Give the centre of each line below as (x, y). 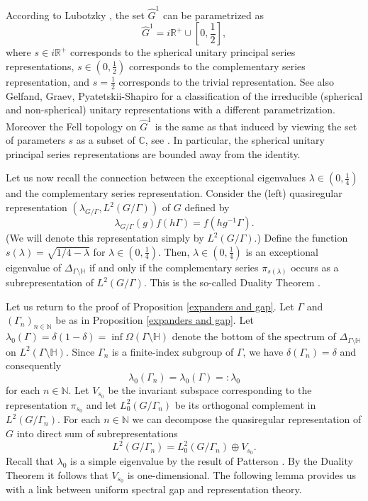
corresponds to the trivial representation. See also (226, 81)
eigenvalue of (34, 267)
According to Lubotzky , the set (75, 15)
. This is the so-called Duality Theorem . (232, 282)
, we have (263, 351)
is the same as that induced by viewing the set (256, 126)
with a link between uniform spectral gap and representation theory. (154, 489)
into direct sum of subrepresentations (97, 433)
